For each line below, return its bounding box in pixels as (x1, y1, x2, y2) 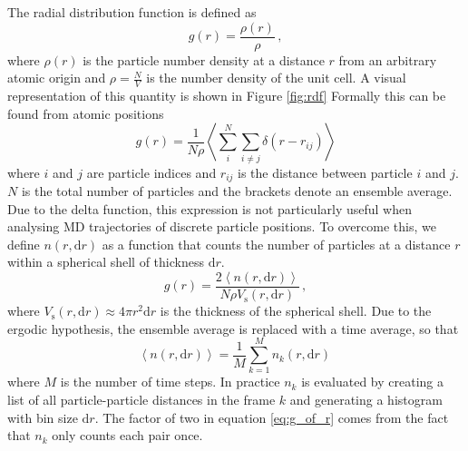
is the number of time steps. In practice (60, 372, 280, 391)
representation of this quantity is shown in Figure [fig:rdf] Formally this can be (7, 86, 446, 105)
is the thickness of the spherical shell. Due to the (160, 301, 432, 320)
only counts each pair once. (52, 426, 203, 445)
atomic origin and (7, 68, 106, 87)
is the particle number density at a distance (83, 50, 325, 69)
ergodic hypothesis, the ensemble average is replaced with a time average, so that (7, 319, 459, 338)
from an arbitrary (338, 50, 437, 69)
